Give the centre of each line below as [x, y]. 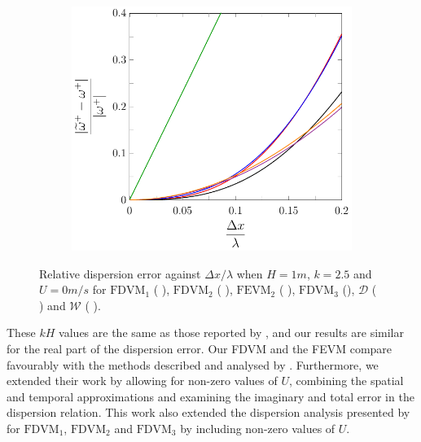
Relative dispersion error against [120, 273]
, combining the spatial [346, 381]
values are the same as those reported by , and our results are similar [231, 333]
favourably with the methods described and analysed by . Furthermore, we [193, 364]
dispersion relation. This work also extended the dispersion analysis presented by [208, 412]
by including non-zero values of [258, 428]
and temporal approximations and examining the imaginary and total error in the [210, 396]
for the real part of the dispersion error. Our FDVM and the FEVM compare [200, 348]
